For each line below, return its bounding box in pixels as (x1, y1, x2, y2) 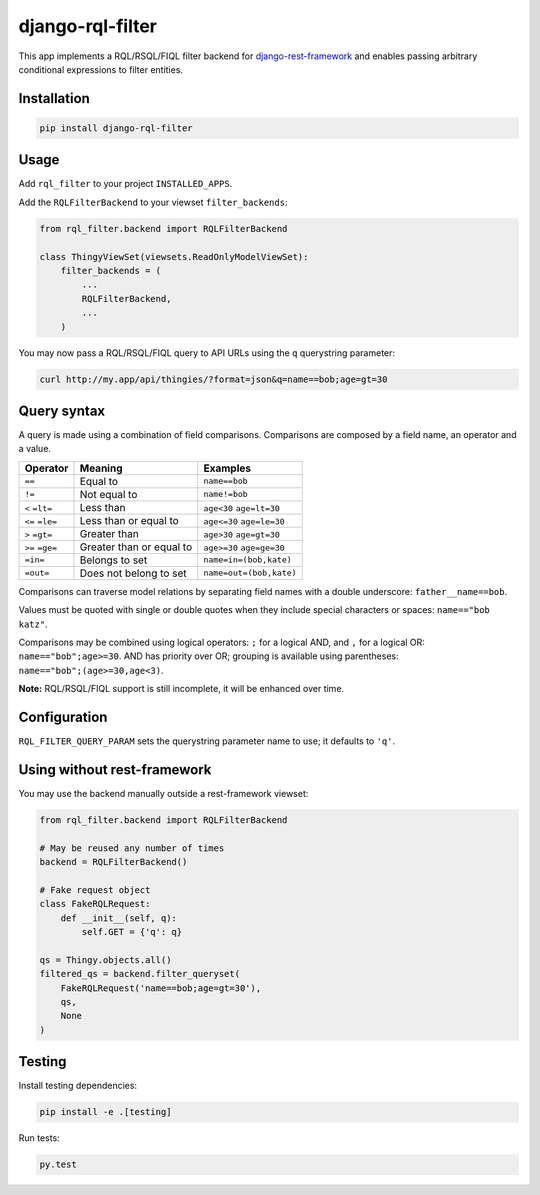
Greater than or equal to (79, 540, 193, 554)
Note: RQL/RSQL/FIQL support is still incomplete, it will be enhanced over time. (18, 683, 345, 695)
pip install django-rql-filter (39, 122, 194, 134)
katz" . (18, 618, 49, 630)
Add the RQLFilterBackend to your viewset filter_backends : (18, 196, 288, 208)
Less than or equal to (79, 513, 179, 527)
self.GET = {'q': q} (81, 926, 183, 938)
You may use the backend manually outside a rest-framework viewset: (18, 787, 309, 799)
